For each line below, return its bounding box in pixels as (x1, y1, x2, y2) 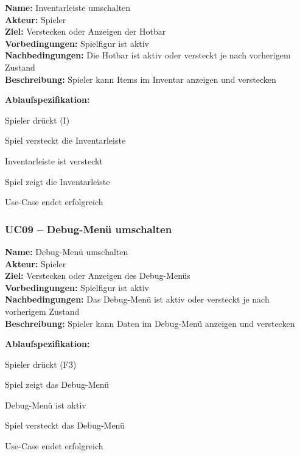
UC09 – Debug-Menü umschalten (5, 221, 172, 236)
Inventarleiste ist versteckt (5, 154, 103, 167)
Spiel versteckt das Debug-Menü (5, 419, 125, 432)
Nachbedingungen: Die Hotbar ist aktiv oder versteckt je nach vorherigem (5, 49, 291, 61)
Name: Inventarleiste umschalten (5, 1, 131, 13)
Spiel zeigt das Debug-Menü (5, 378, 109, 391)
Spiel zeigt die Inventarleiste (5, 175, 110, 188)
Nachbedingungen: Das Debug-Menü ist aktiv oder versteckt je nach (5, 293, 270, 306)
